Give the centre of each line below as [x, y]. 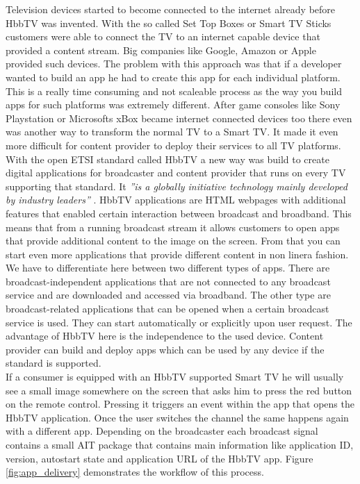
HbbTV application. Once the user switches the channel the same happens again [177, 417]
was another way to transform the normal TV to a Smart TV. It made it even [172, 132]
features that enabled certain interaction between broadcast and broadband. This [179, 213]
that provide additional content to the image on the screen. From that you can [173, 241]
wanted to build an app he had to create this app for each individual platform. [173, 77]
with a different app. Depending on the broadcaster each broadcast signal [162, 431]
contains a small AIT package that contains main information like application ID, [180, 444]
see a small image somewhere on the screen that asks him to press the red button [179, 390]
